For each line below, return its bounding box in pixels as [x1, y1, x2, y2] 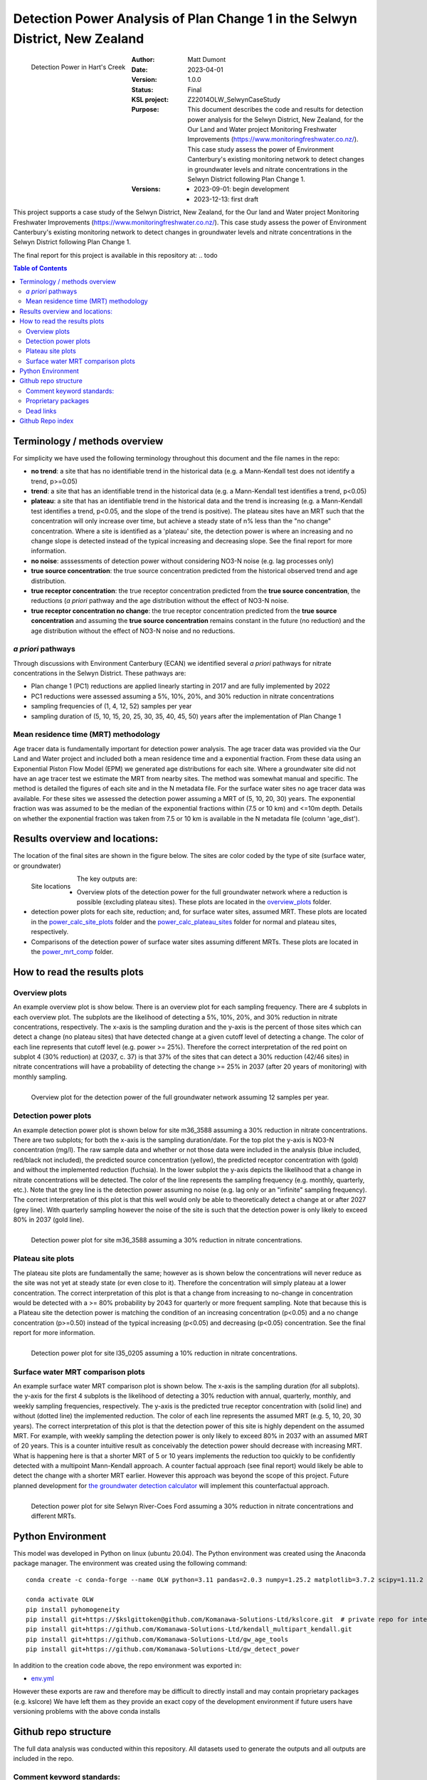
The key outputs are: [76, 874, 138, 883]
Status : [131, 85, 154, 94]
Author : [131, 56, 155, 64]
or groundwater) [13, 862, 62, 870]
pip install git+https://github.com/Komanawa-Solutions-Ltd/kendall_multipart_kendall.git [26, 1625, 352, 1633]
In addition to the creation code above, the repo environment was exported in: [13, 1661, 242, 1670]
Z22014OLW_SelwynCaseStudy [187, 95, 281, 103]
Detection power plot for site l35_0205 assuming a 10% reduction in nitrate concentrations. [31, 1349, 298, 1358]
